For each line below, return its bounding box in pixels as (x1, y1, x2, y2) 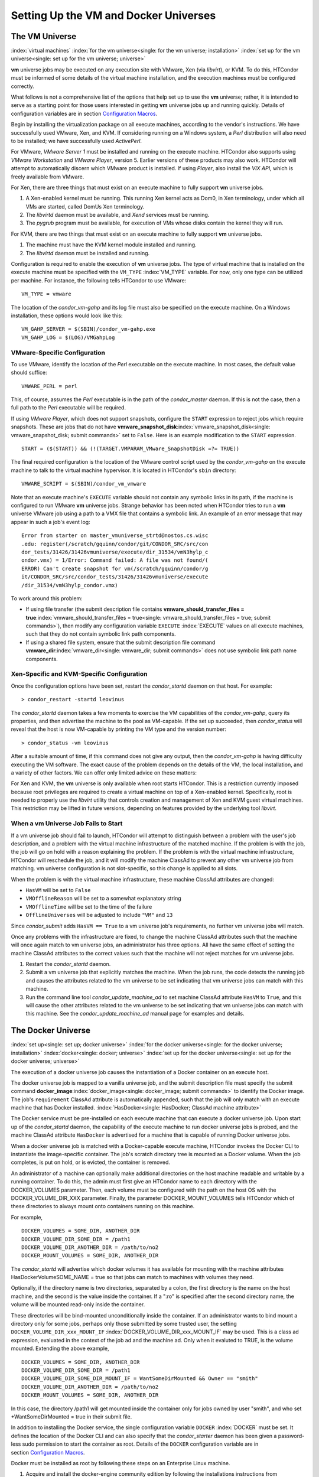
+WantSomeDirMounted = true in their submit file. (11, 1413, 132, 1420)
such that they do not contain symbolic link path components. (25, 630, 176, 637)
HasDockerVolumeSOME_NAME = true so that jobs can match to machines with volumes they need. (11, 1274, 254, 1281)
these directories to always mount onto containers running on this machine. (11, 1203, 195, 1210)
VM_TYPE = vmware (21, 291, 71, 298)
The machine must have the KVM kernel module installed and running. (25, 241, 197, 248)
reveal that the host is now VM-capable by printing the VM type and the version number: (11, 726, 227, 733)
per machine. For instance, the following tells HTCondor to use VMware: (11, 276, 187, 284)
